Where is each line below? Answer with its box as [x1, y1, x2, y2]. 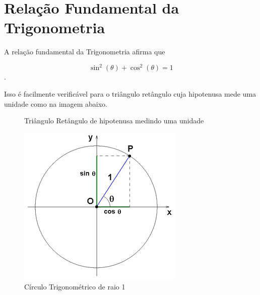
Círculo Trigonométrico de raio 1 [24, 281, 125, 292]
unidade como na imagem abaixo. [4, 98, 107, 109]
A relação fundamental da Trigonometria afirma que [4, 46, 165, 57]
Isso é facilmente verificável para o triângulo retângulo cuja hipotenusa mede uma [4, 89, 256, 99]
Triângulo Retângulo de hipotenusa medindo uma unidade [24, 115, 204, 126]
